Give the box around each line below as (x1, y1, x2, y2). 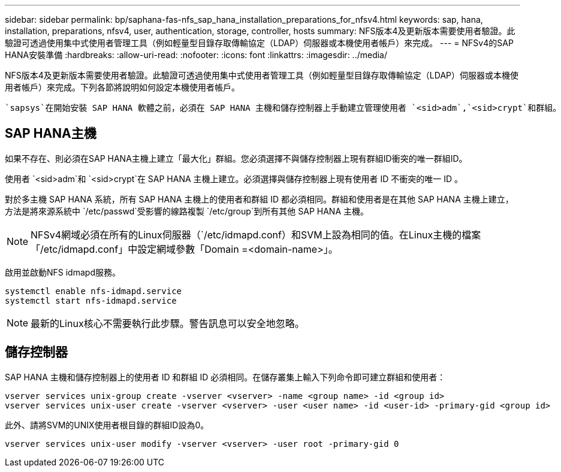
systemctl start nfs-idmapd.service (5, 295, 177, 305)
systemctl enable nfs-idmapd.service (5, 286, 182, 296)
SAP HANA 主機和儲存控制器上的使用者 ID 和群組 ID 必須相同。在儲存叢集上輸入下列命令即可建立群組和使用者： (5, 371, 446, 382)
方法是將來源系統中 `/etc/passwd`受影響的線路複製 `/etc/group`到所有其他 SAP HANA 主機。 (5, 205, 369, 216)
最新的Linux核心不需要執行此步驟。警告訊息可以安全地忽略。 (31, 317, 304, 329)
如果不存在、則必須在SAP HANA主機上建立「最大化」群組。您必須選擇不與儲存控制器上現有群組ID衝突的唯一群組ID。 (5, 153, 467, 164)
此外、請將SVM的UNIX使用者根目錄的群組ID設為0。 (5, 419, 209, 430)
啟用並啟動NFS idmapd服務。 (5, 267, 120, 277)
